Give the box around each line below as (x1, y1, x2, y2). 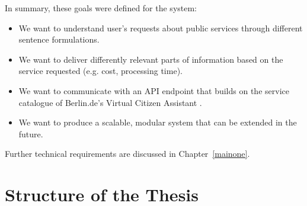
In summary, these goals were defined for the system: (5, 2, 197, 14)
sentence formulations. (18, 33, 100, 46)
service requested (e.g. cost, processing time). (18, 65, 183, 77)
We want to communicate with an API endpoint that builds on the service (18, 84, 289, 96)
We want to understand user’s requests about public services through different (18, 21, 303, 34)
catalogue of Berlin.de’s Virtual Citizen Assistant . (18, 96, 202, 108)
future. (18, 127, 43, 140)
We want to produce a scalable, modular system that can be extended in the (18, 116, 297, 128)
